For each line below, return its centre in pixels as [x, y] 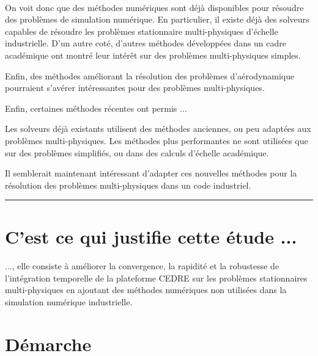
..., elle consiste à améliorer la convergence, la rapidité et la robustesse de [142, 266]
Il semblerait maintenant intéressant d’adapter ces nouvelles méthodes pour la [151, 173]
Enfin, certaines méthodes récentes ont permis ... [96, 108]
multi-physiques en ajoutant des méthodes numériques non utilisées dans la [146, 290]
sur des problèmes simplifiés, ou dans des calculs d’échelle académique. [137, 152]
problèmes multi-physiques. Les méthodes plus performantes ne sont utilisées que [157, 140]
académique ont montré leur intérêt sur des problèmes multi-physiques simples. [153, 55]
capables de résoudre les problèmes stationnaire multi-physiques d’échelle [142, 31]
